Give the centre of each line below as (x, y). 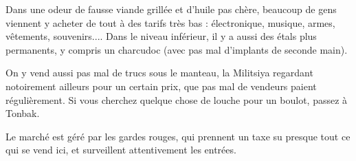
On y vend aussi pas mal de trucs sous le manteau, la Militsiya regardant (159, 73)
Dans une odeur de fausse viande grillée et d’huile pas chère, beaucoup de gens (171, 9)
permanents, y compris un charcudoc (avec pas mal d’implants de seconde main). (177, 49)
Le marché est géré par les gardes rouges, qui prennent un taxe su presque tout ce (178, 136)
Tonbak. (23, 113)
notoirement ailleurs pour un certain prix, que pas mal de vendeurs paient (161, 86)
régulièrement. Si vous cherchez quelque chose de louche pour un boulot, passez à (177, 99)
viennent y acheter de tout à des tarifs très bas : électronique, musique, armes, (170, 22)
